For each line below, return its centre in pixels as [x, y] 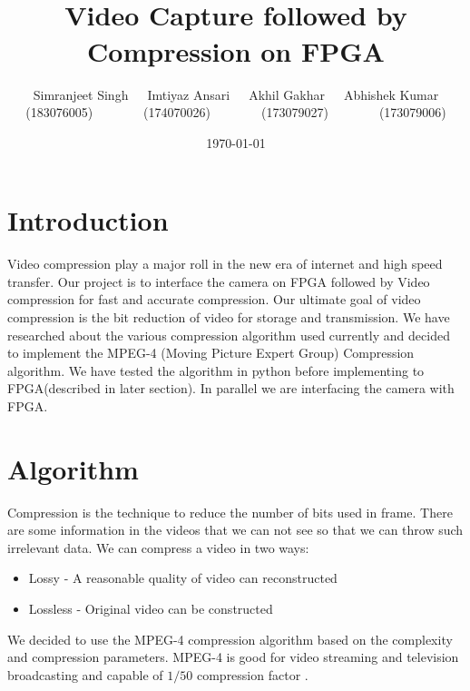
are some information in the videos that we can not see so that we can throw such [235, 530]
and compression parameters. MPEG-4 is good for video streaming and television [233, 657]
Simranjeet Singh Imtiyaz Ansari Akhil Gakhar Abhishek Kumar [236, 94]
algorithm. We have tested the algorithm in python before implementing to [216, 370]
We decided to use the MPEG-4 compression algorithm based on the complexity [230, 639]
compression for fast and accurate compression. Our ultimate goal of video [214, 299]
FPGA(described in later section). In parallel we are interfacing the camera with [231, 388]
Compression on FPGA [236, 50]
